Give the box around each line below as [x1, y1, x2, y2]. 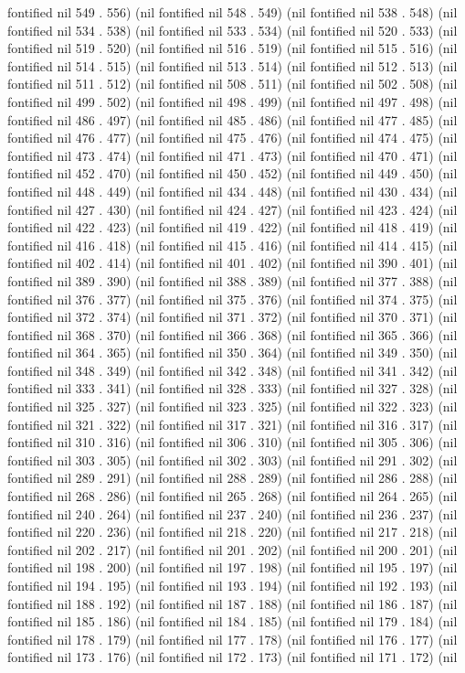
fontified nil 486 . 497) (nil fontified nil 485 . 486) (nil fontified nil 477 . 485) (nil [7, 110, 458, 129]
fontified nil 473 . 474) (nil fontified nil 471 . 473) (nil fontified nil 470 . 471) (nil [7, 145, 458, 165]
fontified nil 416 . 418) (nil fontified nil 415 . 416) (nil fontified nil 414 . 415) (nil [7, 235, 458, 254]
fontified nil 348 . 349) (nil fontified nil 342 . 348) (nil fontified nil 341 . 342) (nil [7, 360, 458, 379]
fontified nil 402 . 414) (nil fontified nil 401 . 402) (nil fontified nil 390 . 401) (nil [7, 253, 458, 272]
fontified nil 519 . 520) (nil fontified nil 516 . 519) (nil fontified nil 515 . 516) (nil [7, 38, 458, 58]
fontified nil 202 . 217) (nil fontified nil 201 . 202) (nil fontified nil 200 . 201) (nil [7, 539, 458, 559]
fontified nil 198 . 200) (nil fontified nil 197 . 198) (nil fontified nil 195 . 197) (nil [7, 558, 458, 577]
